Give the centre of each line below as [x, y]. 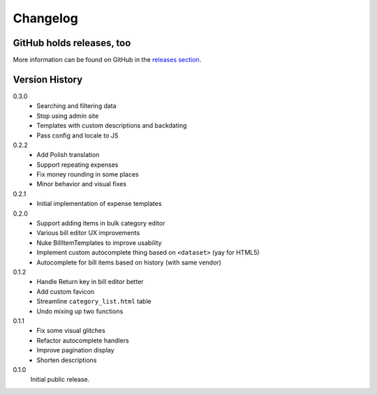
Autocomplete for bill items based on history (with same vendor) [129, 262]
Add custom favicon [65, 291]
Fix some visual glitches [71, 331]
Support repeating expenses [77, 165]
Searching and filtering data [76, 106]
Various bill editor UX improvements [88, 233]
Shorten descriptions [67, 360]
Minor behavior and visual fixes [82, 184]
